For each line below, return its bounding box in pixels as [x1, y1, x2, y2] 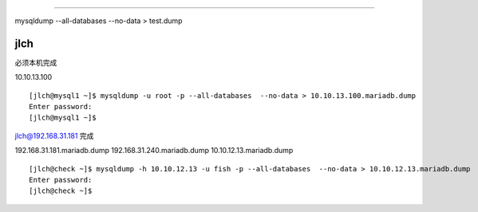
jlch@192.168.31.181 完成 [14, 131, 94, 140]
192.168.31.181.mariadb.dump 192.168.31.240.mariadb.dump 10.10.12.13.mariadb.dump [14, 146, 294, 155]
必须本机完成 [14, 57, 57, 67]
